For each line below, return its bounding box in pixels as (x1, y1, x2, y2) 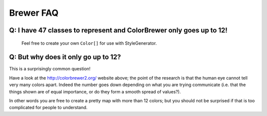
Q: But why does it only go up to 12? (9, 53, 121, 61)
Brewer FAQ (9, 7, 59, 18)
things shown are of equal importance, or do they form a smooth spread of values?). (9, 88, 181, 94)
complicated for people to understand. (9, 105, 88, 111)
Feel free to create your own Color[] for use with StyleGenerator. (21, 40, 157, 46)
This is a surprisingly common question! (9, 66, 91, 72)
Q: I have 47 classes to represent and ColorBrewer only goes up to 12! (9, 26, 227, 34)
